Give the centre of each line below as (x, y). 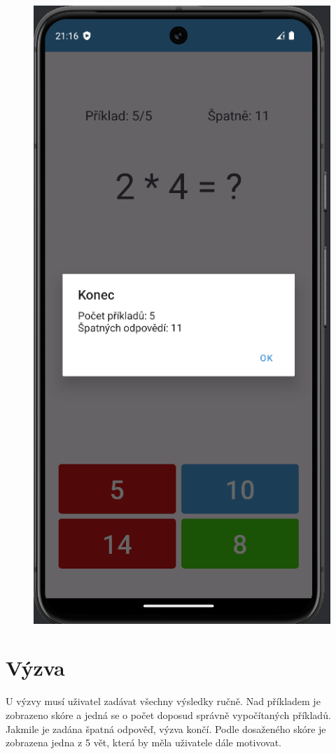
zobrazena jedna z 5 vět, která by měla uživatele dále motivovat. (143, 742)
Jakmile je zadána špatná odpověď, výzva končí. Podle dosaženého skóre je (166, 728)
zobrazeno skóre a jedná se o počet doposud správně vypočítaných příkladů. (168, 714)
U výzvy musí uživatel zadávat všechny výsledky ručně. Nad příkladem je (163, 701)
